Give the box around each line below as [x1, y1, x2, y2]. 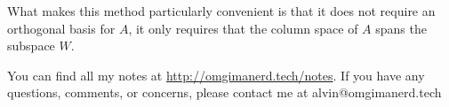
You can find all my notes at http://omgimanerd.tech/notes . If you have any [7, 65, 425, 84]
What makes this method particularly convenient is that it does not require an [7, 2, 436, 19]
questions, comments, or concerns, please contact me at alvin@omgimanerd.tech [7, 83, 442, 102]
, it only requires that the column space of [128, 19, 358, 37]
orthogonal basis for [7, 19, 116, 37]
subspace [7, 36, 55, 55]
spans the [375, 19, 427, 37]
